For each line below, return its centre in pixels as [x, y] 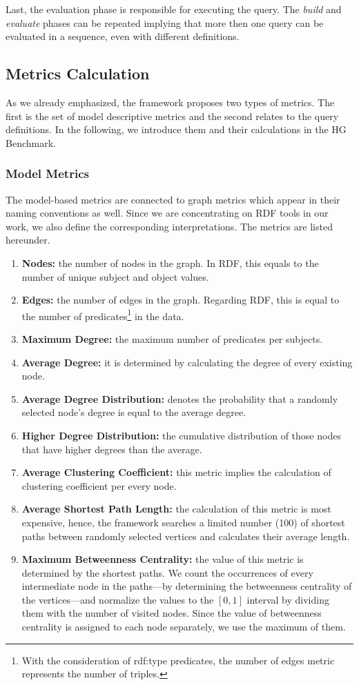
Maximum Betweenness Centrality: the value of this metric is [163, 559]
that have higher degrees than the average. [112, 449]
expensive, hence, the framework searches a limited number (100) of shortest [183, 522]
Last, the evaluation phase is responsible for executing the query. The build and [174, 9]
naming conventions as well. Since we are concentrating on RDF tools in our [167, 213]
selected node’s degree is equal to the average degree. [134, 412]
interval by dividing [288, 599]
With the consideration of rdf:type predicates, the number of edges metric [178, 660]
